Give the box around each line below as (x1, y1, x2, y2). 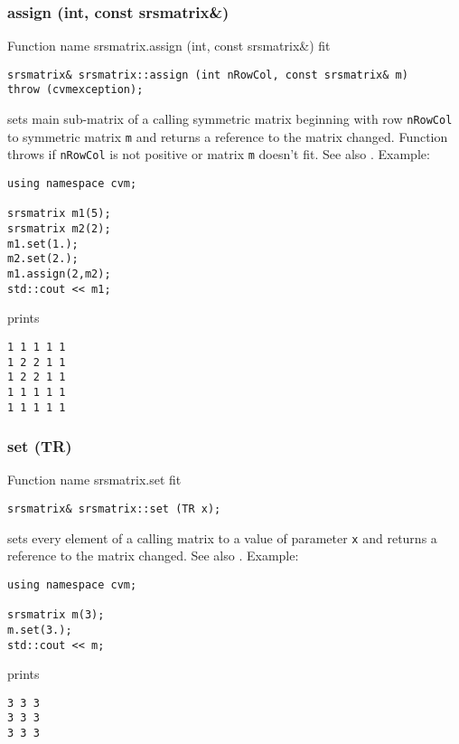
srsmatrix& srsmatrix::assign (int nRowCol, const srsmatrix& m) (7, 68, 408, 81)
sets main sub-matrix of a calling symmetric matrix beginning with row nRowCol (7, 109, 453, 128)
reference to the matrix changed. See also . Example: (7, 546, 299, 565)
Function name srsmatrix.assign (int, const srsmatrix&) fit (7, 36, 331, 55)
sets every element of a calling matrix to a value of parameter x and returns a (7, 528, 437, 547)
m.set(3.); (7, 623, 72, 636)
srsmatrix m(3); (7, 608, 105, 622)
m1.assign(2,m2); (7, 268, 111, 281)
